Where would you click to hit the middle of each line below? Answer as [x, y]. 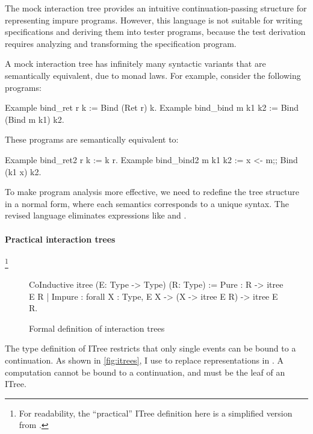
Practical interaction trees [60, 239]
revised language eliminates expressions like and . [96, 215]
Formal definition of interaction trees [97, 328]
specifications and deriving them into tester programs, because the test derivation [155, 32]
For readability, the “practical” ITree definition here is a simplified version [156, 413]
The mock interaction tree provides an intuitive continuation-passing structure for [156, 8]
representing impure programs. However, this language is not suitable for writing [154, 20]
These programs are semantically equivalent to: [92, 139]
